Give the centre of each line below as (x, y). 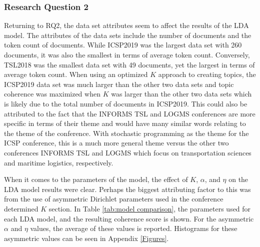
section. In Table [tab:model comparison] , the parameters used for (150, 208)
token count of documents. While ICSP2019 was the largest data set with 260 (123, 45)
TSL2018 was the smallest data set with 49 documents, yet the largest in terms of (129, 64)
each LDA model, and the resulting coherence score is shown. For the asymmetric (129, 218)
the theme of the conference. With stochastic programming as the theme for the (126, 133)
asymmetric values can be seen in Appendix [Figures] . (86, 238)
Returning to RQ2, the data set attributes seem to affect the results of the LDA (126, 25)
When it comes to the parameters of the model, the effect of (96, 179)
